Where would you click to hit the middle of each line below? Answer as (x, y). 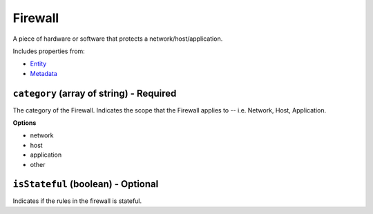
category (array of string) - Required (95, 93)
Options (25, 123)
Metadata (44, 73)
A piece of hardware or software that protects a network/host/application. (118, 39)
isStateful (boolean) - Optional (86, 184)
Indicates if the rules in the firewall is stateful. (77, 201)
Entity (38, 64)
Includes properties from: (49, 51)
